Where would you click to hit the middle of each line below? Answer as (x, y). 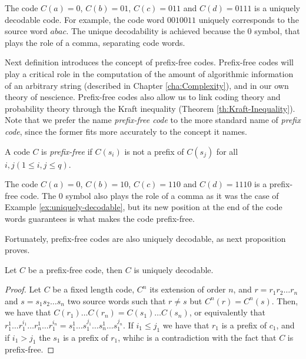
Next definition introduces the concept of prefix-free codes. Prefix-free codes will (149, 62)
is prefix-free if (67, 151)
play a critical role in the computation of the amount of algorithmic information (149, 73)
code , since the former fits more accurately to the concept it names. (126, 131)
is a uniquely (277, 8)
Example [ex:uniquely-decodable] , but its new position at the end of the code (144, 207)
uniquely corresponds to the (249, 19)
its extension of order (188, 289)
